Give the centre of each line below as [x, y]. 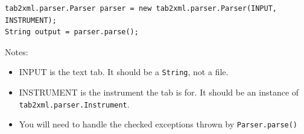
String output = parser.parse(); [72, 32]
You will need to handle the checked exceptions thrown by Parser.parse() [158, 124]
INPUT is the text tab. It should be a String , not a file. [124, 72]
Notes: [17, 51]
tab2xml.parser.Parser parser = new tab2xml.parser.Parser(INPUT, [141, 8]
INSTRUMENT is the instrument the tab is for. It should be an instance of [159, 92]
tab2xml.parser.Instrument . [74, 104]
